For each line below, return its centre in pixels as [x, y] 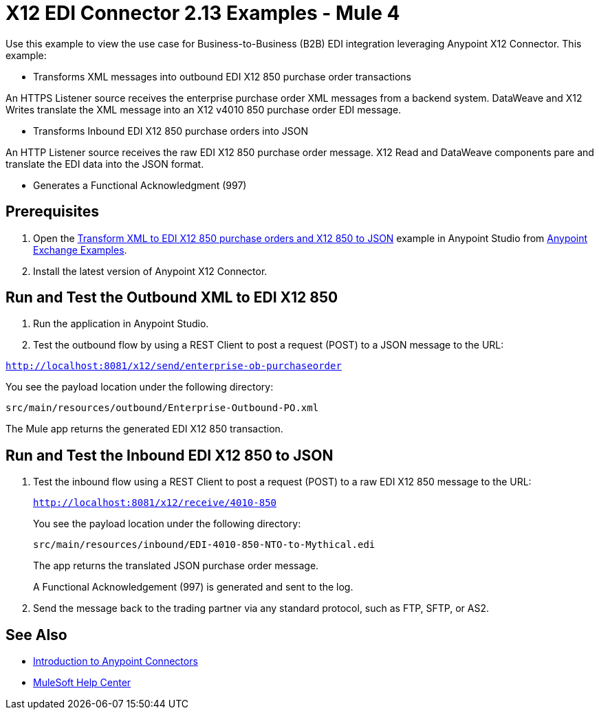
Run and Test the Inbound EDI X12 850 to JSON [170, 455]
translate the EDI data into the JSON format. [105, 164]
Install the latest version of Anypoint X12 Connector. [150, 271]
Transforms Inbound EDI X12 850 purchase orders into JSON [171, 131]
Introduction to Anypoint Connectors [116, 661]
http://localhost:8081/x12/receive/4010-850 [155, 503]
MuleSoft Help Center [82, 683]
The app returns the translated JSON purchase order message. [176, 566]
